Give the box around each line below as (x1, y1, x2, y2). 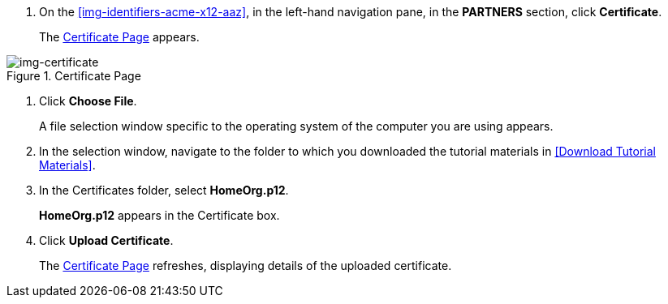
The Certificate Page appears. (39, 30, 200, 44)
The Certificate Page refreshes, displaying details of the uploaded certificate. (39, 259, 452, 272)
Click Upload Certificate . (39, 233, 174, 247)
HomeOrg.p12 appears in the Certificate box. (39, 208, 280, 222)
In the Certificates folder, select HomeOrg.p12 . (39, 183, 289, 197)
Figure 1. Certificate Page (6, 69, 141, 83)
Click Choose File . (39, 94, 137, 108)
